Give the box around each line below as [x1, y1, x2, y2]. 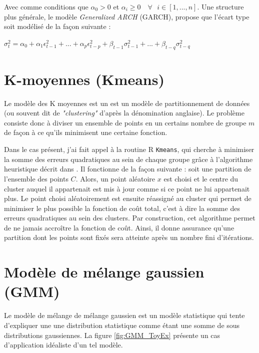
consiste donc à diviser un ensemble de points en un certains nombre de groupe [4, 117, 246, 127]
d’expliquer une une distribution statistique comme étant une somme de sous [4, 319, 240, 330]
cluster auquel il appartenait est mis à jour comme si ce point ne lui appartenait [4, 183, 250, 193]
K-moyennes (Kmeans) [4, 68, 164, 89]
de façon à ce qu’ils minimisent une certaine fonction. [4, 127, 167, 137]
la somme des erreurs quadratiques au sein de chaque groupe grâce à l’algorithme [4, 153, 253, 164]
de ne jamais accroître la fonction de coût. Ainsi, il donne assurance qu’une [4, 222, 234, 232]
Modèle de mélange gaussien [4, 261, 204, 282]
